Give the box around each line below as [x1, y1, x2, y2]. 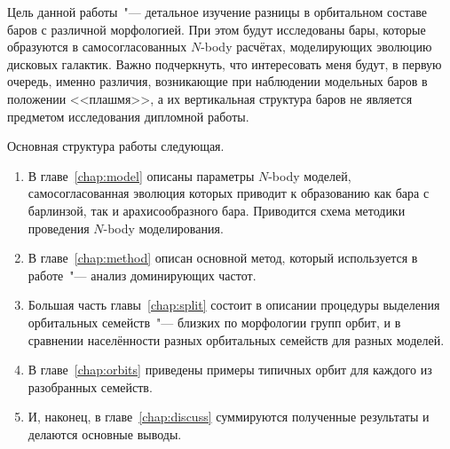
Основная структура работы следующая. [7, 137, 225, 155]
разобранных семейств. [28, 377, 153, 396]
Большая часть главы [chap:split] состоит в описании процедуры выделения [28, 295, 440, 314]
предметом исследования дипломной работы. [7, 106, 249, 125]
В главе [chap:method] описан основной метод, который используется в [28, 248, 418, 267]
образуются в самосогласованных [7, 37, 187, 56]
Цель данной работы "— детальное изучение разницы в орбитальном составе [7, 3, 428, 20]
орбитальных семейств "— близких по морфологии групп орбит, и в [28, 312, 401, 331]
